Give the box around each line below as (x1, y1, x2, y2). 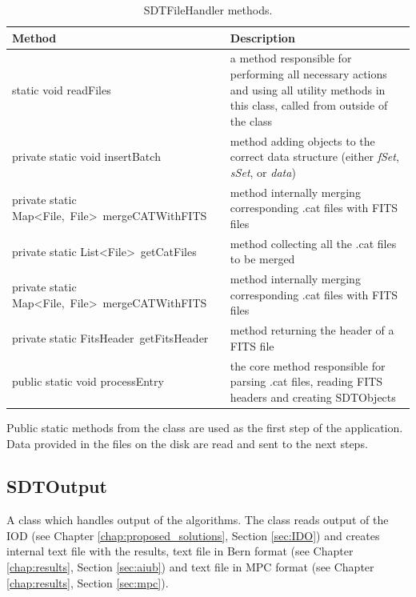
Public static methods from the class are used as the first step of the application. (6, 419, 403, 435)
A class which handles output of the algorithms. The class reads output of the (6, 511, 389, 528)
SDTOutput (6, 474, 107, 499)
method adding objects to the (230, 132, 375, 149)
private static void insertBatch (12, 148, 161, 165)
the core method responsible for (230, 357, 386, 374)
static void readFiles (12, 81, 111, 98)
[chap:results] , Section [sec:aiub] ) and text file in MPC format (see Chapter (6, 559, 374, 575)
